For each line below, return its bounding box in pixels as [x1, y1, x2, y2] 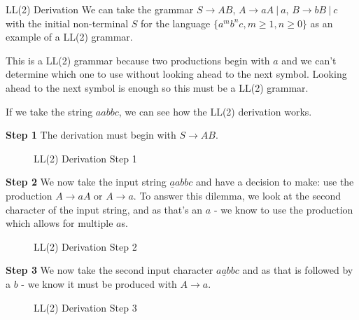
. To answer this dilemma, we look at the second [133, 188, 341, 202]
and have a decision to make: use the [196, 174, 354, 189]
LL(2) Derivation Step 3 [34, 300, 137, 314]
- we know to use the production [213, 202, 353, 216]
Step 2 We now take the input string [6, 174, 167, 189]
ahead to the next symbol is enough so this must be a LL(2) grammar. [6, 80, 309, 95]
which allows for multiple [6, 216, 113, 230]
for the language [140, 15, 211, 30]
